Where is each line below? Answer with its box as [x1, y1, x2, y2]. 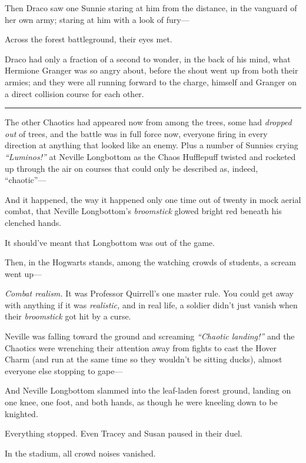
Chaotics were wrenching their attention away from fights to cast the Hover [5, 341, 277, 354]
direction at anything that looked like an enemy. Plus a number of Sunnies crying [5, 139, 298, 151]
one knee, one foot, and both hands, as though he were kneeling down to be [5, 396, 278, 408]
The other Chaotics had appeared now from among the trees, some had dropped [5, 116, 292, 128]
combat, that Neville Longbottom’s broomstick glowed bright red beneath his [5, 205, 282, 217]
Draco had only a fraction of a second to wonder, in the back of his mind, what [5, 52, 291, 65]
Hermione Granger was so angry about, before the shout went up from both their [5, 64, 298, 76]
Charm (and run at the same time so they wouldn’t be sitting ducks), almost [5, 353, 282, 365]
